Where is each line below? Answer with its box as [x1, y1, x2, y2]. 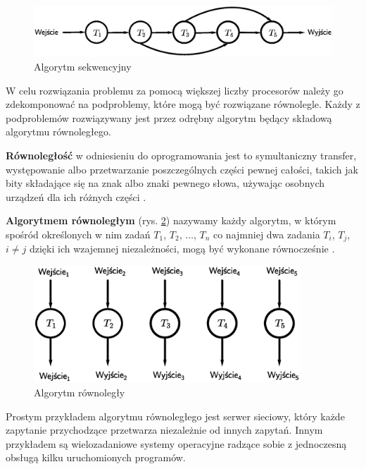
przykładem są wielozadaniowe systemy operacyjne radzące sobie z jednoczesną [6, 436, 347, 451]
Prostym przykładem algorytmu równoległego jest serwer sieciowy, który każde [6, 408, 345, 423]
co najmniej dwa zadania [213, 226, 320, 241]
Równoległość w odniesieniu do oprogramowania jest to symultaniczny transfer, [6, 148, 357, 163]
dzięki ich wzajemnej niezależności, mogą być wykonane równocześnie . [29, 241, 335, 256]
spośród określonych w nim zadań [6, 226, 151, 241]
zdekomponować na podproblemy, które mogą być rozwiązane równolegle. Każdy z [6, 97, 360, 111]
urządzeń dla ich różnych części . [6, 189, 146, 204]
